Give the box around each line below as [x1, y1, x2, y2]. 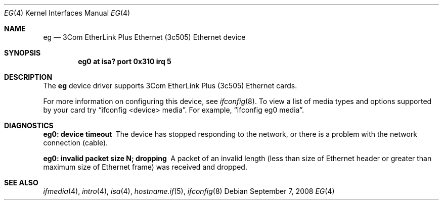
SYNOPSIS [4, 48, 41, 57]
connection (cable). [43, 138, 108, 147]
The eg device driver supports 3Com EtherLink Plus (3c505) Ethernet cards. [43, 81, 297, 90]
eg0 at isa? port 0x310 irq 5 [78, 57, 171, 66]
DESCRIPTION [4, 73, 53, 81]
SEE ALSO [4, 178, 38, 187]
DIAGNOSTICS [4, 121, 54, 130]
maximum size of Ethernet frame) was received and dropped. [43, 163, 247, 171]
